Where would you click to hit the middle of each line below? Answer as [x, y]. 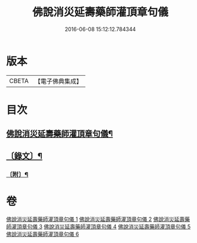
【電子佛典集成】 [58, 81]
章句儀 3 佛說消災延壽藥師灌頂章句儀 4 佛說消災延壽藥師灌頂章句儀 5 [106, 226]
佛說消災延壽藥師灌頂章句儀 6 [43, 234]
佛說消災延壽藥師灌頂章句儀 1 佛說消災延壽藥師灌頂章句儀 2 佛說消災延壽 [96, 219]
